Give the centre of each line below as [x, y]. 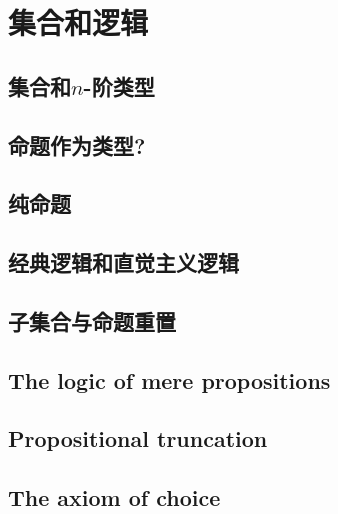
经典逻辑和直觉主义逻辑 [123, 262]
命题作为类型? [77, 144]
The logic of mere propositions [169, 379]
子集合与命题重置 [92, 320]
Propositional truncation [138, 438]
